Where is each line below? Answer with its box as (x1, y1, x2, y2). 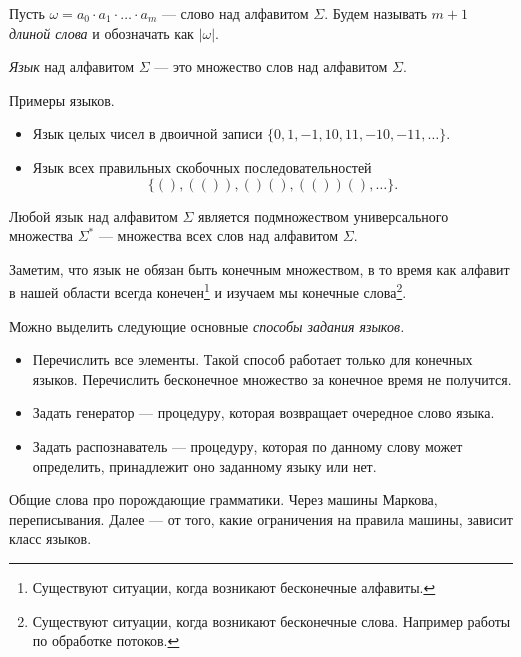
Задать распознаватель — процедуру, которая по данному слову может (32, 435, 463, 456)
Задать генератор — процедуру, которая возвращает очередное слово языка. (32, 402, 495, 423)
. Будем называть (324, 3, 427, 23)
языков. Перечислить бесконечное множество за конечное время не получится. (32, 368, 512, 389)
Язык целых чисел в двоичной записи (32, 123, 263, 144)
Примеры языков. (9, 89, 115, 110)
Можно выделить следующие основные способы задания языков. (9, 315, 405, 336)
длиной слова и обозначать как (9, 22, 194, 43)
